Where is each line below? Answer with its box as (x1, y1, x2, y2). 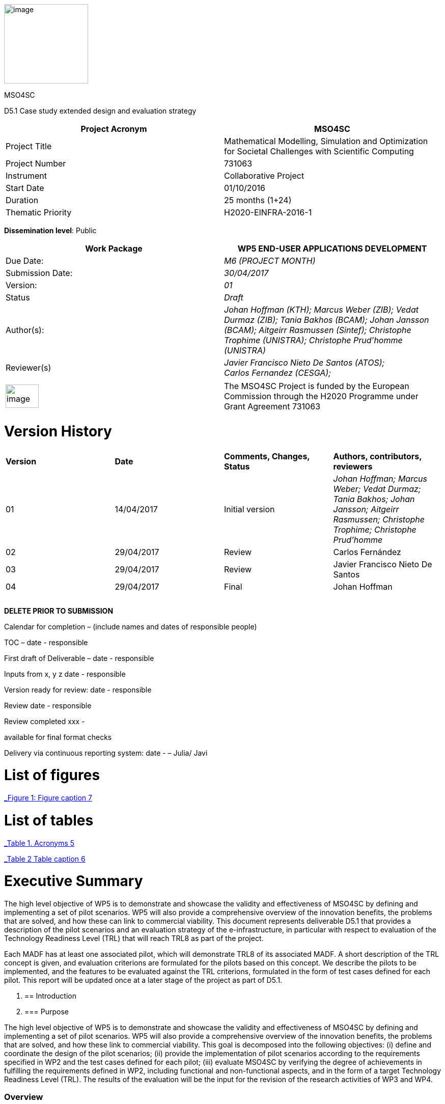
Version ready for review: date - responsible (4, 685, 152, 694)
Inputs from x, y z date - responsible (4, 669, 126, 678)
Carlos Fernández (333, 546, 401, 557)
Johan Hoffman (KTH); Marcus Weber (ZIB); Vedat (224, 305, 419, 315)
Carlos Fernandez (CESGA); (224, 368, 331, 378)
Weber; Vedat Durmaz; (333, 483, 421, 494)
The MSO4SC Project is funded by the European (224, 381, 409, 391)
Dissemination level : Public (4, 226, 97, 235)
